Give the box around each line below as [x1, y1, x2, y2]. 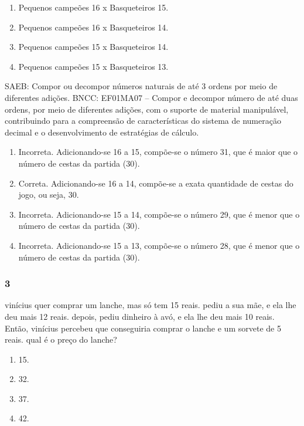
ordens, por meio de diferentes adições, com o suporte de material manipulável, [5, 103, 289, 115]
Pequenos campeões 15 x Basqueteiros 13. [18, 60, 169, 72]
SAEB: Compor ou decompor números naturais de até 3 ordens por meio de [5, 80, 278, 92]
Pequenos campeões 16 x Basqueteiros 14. [18, 21, 169, 33]
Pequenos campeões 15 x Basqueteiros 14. [18, 40, 169, 53]
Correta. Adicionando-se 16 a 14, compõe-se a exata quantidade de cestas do [18, 177, 293, 189]
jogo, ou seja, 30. [18, 188, 79, 201]
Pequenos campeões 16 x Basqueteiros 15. [18, 1, 169, 13]
